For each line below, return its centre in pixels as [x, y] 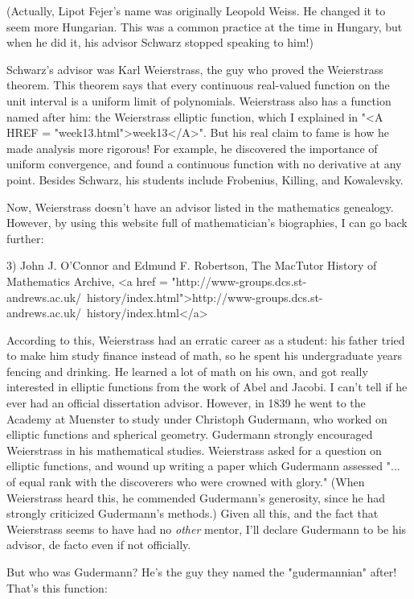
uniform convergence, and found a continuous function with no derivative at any [204, 164]
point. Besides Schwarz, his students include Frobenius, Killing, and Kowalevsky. [205, 179]
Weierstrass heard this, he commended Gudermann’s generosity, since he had [196, 497]
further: [25, 238]
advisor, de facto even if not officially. [99, 545]
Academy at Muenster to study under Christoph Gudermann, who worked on [197, 418]
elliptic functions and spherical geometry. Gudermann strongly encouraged [190, 434]
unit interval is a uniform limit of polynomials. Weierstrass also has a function [199, 100]
